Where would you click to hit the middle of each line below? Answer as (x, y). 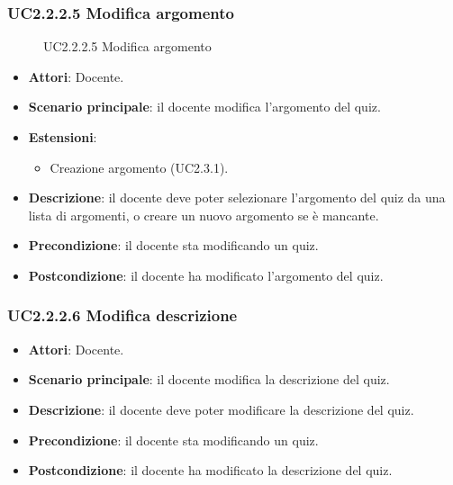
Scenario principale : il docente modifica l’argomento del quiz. (204, 107)
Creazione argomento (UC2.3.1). (139, 167)
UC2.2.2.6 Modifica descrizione (122, 315)
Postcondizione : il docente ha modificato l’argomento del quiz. (206, 275)
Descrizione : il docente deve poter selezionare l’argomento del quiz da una (237, 198)
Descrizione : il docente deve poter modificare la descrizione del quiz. (221, 409)
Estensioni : (63, 137)
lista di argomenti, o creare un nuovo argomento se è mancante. (204, 215)
